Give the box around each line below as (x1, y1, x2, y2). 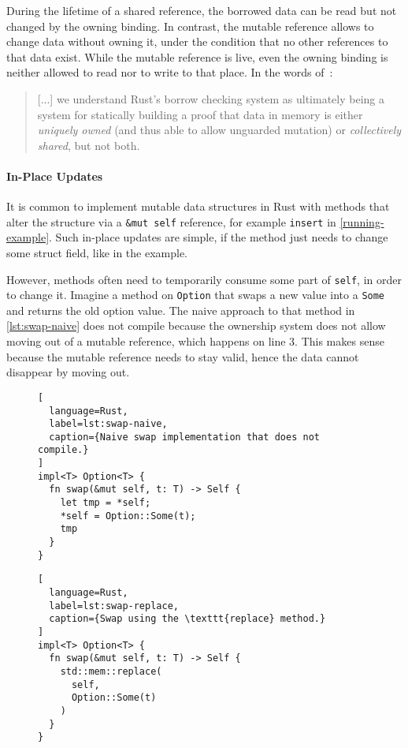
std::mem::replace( (60, 665, 162, 677)
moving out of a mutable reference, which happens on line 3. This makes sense (6, 333, 384, 350)
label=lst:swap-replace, (49, 600, 179, 611)
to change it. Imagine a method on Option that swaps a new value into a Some (6, 286, 385, 303)
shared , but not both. (37, 137, 140, 153)
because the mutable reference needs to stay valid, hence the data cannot (6, 348, 359, 365)
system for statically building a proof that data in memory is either (37, 106, 363, 122)
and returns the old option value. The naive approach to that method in (6, 301, 355, 318)
